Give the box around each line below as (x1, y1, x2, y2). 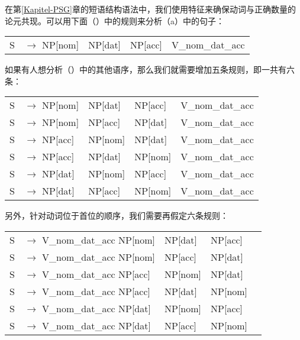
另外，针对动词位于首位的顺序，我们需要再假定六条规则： (5, 209, 228, 222)
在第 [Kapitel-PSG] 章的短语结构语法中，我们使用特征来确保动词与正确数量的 (5, 3, 296, 15)
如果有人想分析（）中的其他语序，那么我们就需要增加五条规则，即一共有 (5, 63, 286, 76)
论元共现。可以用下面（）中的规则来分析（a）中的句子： (5, 14, 224, 27)
